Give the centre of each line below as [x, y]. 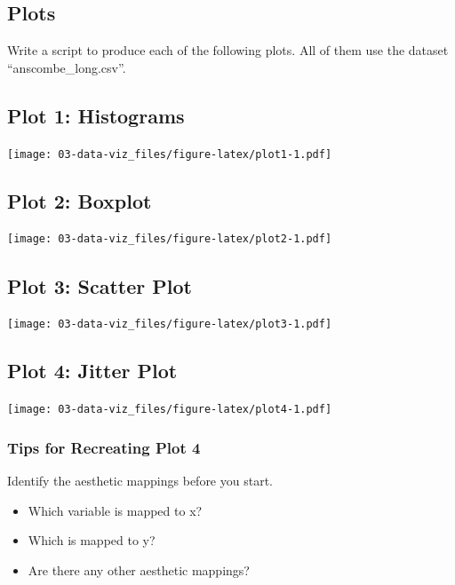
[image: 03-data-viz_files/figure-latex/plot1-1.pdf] [170, 154]
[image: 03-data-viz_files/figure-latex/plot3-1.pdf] [170, 324]
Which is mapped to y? [92, 540]
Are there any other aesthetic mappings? [139, 569]
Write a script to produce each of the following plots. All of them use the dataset [228, 50]
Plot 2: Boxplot [80, 200]
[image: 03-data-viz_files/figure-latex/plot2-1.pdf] [170, 239]
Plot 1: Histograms [96, 115]
